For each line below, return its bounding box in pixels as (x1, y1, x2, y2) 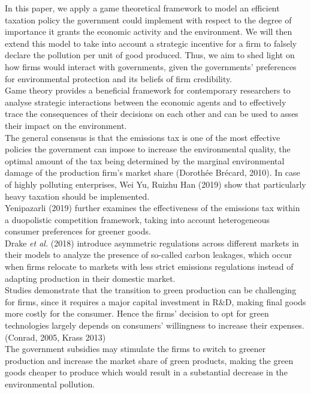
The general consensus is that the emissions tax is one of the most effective (5, 131, 280, 143)
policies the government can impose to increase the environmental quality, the (5, 143, 291, 155)
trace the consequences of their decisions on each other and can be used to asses (5, 107, 298, 120)
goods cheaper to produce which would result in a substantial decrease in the (5, 366, 288, 378)
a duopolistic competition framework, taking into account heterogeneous (5, 213, 270, 225)
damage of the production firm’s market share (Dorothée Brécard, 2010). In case (5, 166, 300, 179)
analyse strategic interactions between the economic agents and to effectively (5, 95, 286, 108)
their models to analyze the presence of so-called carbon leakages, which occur (5, 248, 292, 261)
